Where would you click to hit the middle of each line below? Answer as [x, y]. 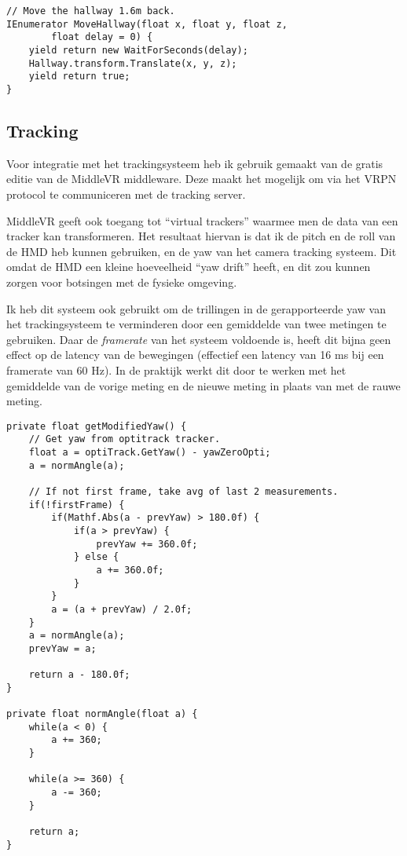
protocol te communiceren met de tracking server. [126, 194]
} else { [96, 557]
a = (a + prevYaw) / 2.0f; [122, 609]
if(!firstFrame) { [77, 505]
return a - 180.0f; [79, 675]
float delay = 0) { [102, 37]
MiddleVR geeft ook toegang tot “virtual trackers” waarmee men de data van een [202, 220]
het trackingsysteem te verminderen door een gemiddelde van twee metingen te [196, 324]
